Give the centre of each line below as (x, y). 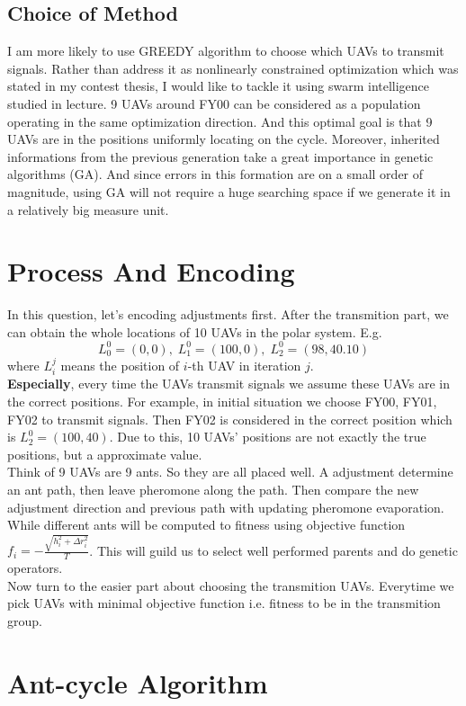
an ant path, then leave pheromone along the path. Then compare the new (213, 489)
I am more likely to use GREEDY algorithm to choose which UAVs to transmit (226, 51)
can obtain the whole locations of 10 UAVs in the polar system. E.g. (195, 331)
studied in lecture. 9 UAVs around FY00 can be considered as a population (214, 103)
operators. (35, 568)
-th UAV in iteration (244, 365)
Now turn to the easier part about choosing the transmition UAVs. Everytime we (231, 585)
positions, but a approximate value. (105, 454)
